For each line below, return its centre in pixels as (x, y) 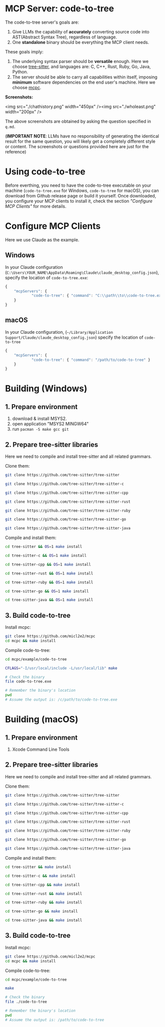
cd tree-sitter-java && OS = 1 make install (49, 600)
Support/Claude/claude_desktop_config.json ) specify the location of (74, 337)
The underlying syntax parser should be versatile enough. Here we (80, 61)
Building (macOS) (42, 720)
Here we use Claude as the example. (42, 240)
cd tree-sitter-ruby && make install (44, 902)
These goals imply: (24, 52)
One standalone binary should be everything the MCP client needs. (81, 42)
